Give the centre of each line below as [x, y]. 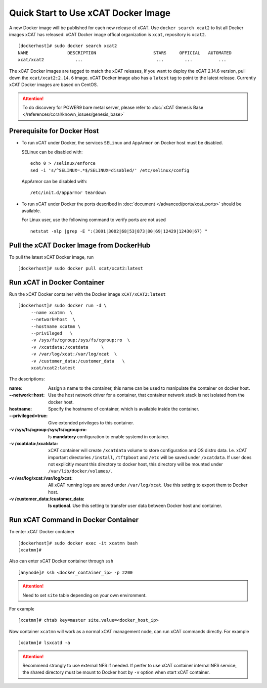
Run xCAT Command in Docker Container [74, 520]
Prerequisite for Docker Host [54, 131]
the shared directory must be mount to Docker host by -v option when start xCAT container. [116, 672]
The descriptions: [27, 379]
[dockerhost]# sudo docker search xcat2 [67, 46]
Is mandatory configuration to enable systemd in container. [109, 436]
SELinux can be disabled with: [52, 152]
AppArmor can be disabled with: [54, 181]
